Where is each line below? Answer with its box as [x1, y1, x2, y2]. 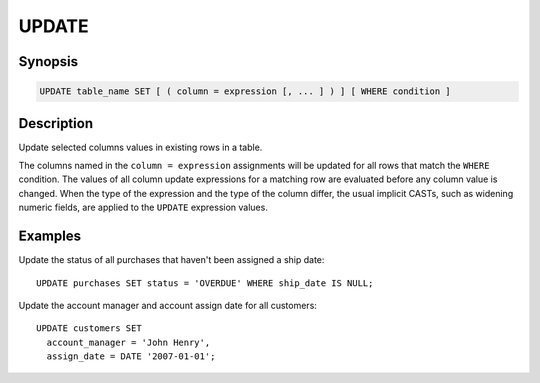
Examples [18, 228, 82, 245]
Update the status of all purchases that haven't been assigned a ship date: [18, 254, 325, 266]
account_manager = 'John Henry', [46, 336, 211, 348]
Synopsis [18, 53, 79, 70]
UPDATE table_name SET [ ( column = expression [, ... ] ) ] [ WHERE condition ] [39, 86, 452, 97]
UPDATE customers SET [36, 323, 142, 334]
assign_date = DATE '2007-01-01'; [46, 351, 216, 362]
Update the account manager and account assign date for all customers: [18, 299, 317, 311]
